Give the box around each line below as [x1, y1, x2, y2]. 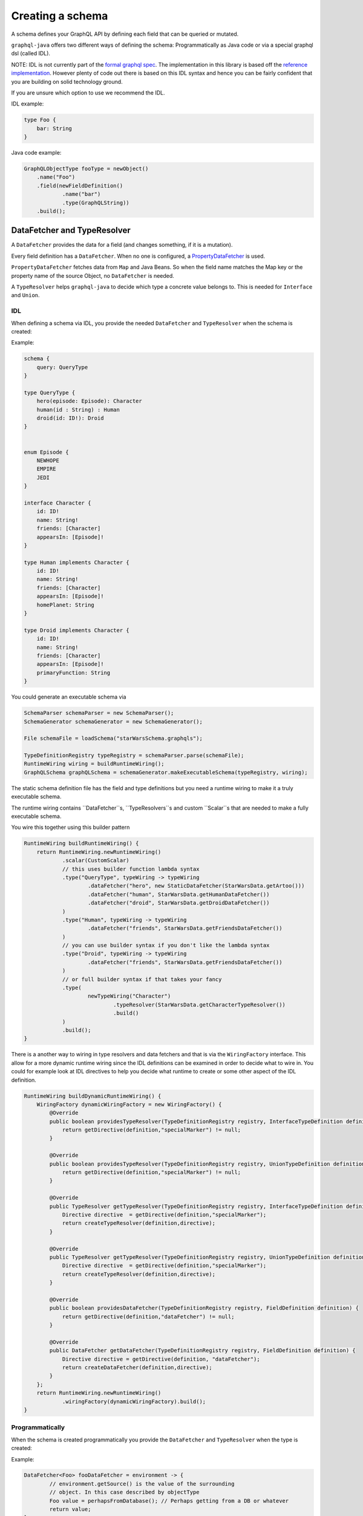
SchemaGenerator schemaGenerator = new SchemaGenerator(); [24, 718, 203, 725]
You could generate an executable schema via [11, 693, 126, 700]
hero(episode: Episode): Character [36, 398, 142, 404]
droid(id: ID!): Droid [36, 415, 104, 421]
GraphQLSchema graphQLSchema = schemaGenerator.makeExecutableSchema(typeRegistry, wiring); [24, 769, 308, 776]
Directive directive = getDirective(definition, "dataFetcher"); [62, 1355, 260, 1363]
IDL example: [11, 100, 44, 107]
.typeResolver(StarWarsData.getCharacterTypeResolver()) [113, 1001, 286, 1008]
